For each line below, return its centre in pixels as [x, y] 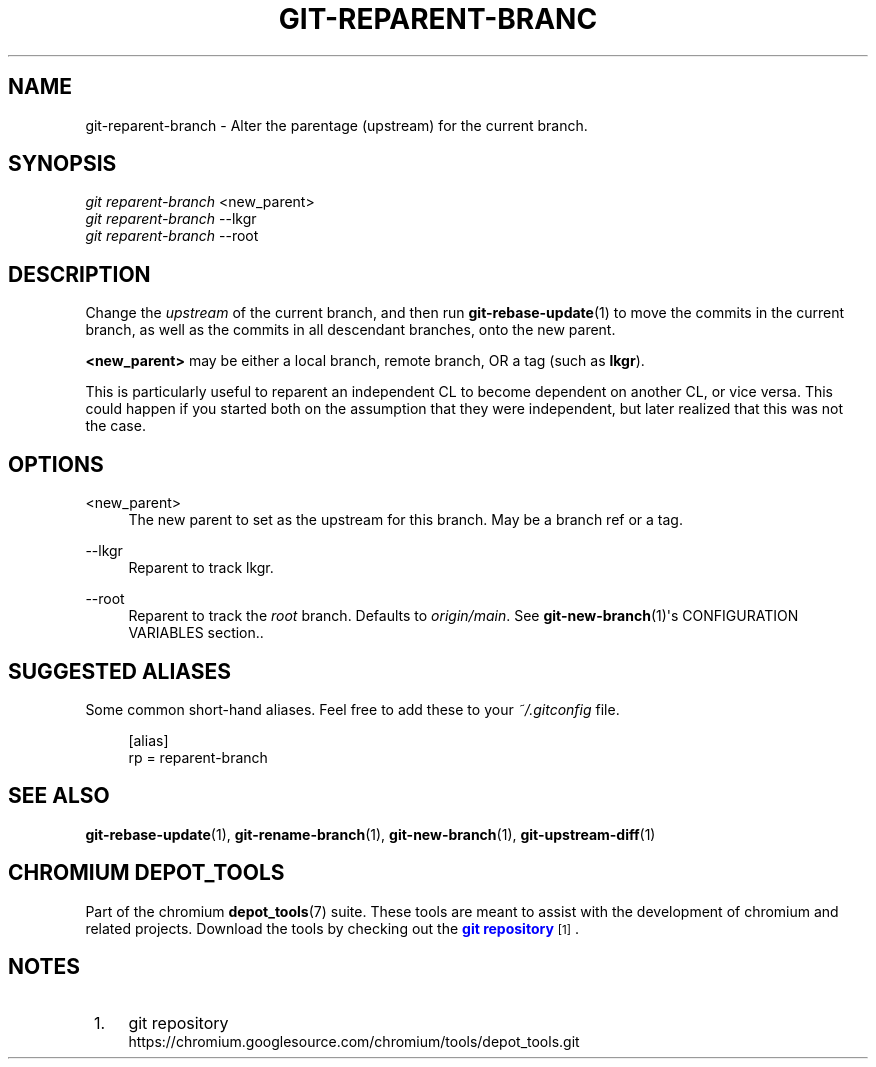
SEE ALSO [59, 796]
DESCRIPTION [79, 274]
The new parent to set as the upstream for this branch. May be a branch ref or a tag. [405, 520]
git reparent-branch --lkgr [171, 219]
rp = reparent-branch [198, 757]
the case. [115, 426]
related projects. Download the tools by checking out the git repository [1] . [332, 928]
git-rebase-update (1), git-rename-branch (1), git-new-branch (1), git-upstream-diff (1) [370, 834]
